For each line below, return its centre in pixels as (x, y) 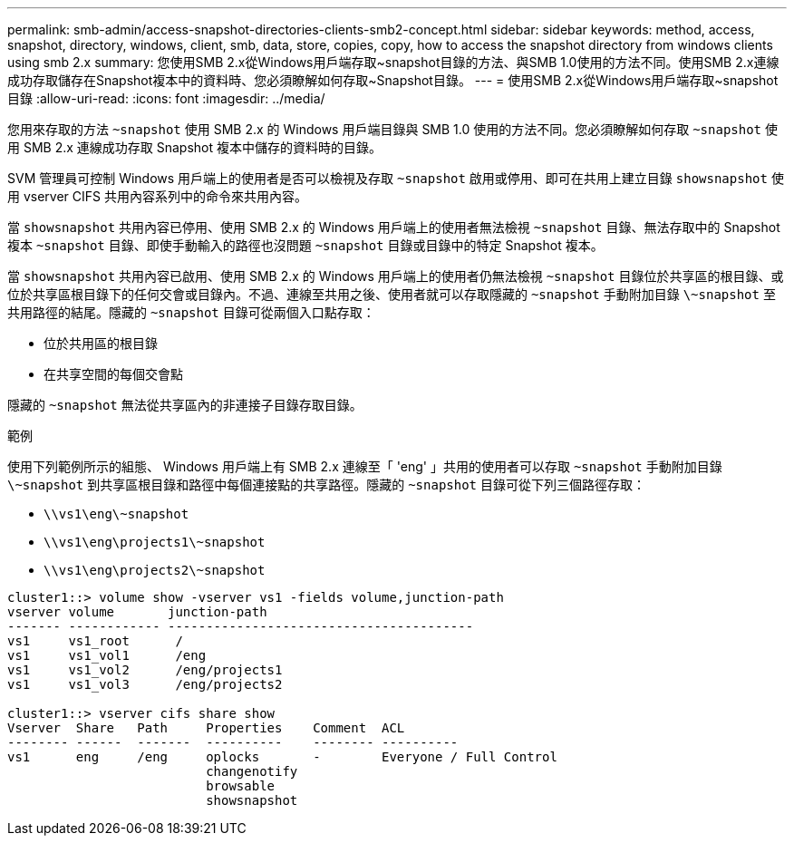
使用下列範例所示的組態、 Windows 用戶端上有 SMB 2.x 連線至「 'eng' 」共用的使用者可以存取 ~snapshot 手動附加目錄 (365, 466)
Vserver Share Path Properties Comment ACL (206, 728)
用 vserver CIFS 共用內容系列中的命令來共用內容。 (157, 196)
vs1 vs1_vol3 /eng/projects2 (145, 684)
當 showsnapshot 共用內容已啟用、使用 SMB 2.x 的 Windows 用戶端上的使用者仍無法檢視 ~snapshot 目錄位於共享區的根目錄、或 (396, 276)
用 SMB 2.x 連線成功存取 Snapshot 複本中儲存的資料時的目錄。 (195, 147)
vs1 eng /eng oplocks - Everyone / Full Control (282, 757)
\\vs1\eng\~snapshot (116, 514)
